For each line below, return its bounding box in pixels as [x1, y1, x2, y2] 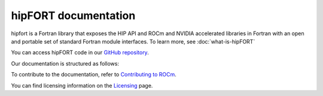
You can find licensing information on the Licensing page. [11, 82, 153, 89]
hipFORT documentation [11, 9, 136, 22]
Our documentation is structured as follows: [11, 60, 120, 67]
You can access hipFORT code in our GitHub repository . [11, 49, 149, 56]
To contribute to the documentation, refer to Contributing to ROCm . [11, 71, 176, 78]
